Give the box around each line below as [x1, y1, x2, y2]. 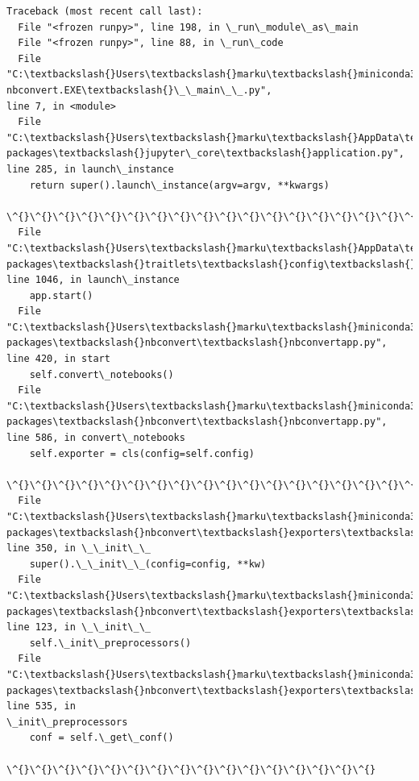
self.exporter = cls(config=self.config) [29, 447, 255, 459]
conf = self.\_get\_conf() [29, 732, 174, 744]
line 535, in [6, 700, 76, 712]
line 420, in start [6, 353, 110, 365]
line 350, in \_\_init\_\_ [6, 542, 151, 555]
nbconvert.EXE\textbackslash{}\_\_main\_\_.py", [6, 84, 272, 96]
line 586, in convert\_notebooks [6, 432, 185, 444]
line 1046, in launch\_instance [6, 274, 180, 286]
